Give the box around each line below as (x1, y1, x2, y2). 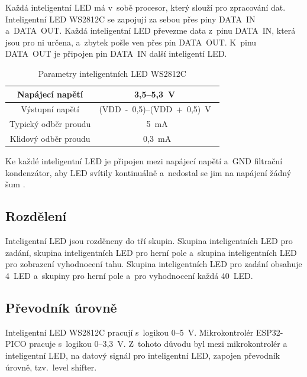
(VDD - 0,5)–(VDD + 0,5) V (99, 103, 211, 115)
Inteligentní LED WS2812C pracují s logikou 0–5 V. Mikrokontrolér (5, 326, 254, 338)
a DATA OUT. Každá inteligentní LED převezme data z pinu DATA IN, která (5, 24, 296, 37)
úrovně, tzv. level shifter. (5, 360, 97, 373)
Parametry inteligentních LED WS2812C (38, 67, 186, 79)
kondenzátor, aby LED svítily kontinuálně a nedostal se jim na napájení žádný (5, 166, 292, 178)
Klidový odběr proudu (9, 132, 91, 145)
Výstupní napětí (21, 103, 79, 115)
